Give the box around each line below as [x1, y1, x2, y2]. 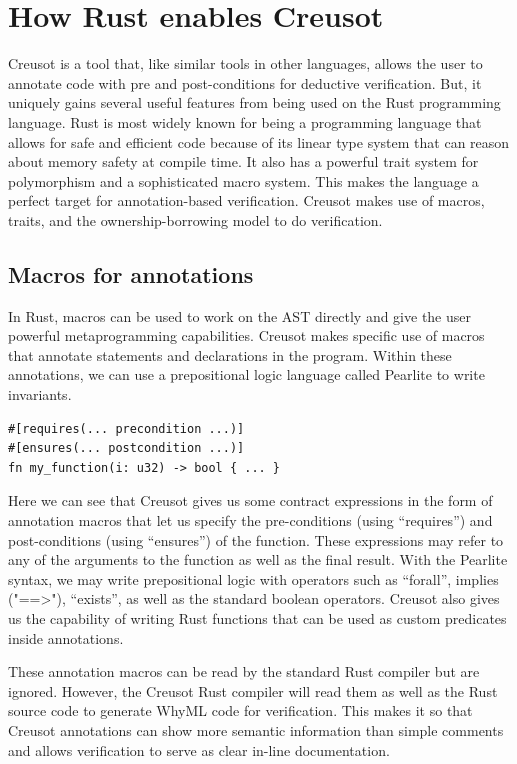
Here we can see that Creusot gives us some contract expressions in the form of [8, 490, 493, 511]
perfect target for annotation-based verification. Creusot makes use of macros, [8, 190, 485, 211]
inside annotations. [8, 627, 124, 648]
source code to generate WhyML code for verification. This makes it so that [8, 700, 473, 721]
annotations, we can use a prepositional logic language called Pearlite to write [8, 364, 485, 385]
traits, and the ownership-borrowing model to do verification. [8, 209, 383, 230]
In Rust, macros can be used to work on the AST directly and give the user [8, 305, 472, 326]
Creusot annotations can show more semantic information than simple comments [8, 719, 504, 740]
